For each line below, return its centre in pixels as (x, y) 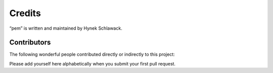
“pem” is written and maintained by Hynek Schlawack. (66, 28)
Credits (25, 13)
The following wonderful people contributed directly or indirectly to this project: (92, 54)
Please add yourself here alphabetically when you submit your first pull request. (93, 63)
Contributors (30, 43)
